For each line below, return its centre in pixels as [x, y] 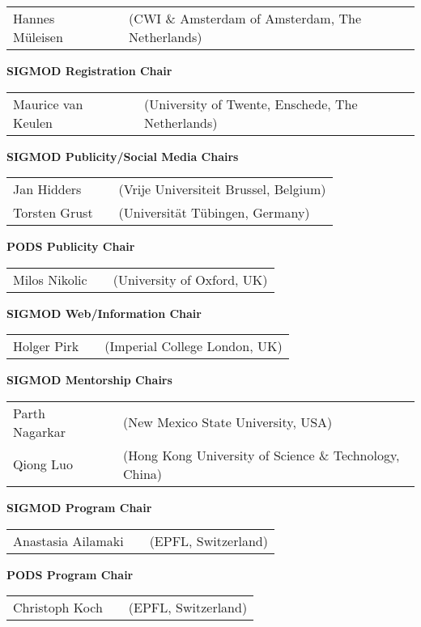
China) [142, 473]
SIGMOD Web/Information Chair [104, 313]
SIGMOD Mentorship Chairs [89, 380]
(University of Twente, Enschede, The [251, 104]
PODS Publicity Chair [71, 246]
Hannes [34, 18]
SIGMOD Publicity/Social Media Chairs [123, 156]
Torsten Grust [53, 213]
